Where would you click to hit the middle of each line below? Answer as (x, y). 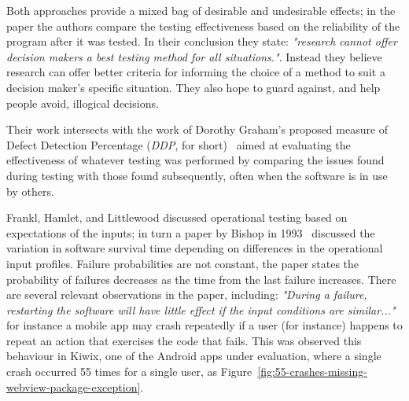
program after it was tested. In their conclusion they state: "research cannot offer (202, 41)
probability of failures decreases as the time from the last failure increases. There (201, 279)
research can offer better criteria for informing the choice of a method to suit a (196, 72)
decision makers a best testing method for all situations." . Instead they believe (194, 56)
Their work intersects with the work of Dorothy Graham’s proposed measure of (197, 129)
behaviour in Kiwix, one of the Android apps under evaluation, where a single (194, 356)
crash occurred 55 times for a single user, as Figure (129, 372)
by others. (30, 191)
